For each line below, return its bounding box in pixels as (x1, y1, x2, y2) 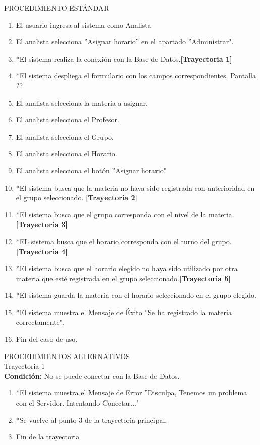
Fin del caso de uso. (16, 334, 78, 344)
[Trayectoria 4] (16, 246, 68, 256)
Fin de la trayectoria (16, 431, 80, 442)
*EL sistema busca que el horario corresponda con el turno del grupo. (16, 236, 232, 246)
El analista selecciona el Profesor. (16, 114, 119, 125)
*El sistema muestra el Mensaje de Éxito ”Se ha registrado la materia (16, 306, 232, 317)
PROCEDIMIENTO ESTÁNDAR (4, 3, 109, 13)
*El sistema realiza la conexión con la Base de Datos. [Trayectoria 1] (16, 53, 232, 64)
